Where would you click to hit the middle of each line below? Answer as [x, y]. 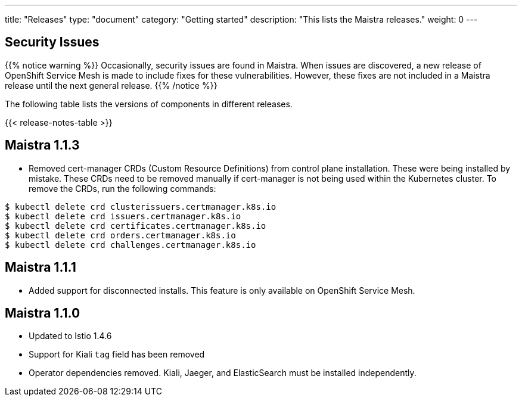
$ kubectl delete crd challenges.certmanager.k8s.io [130, 245]
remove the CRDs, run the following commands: [122, 188]
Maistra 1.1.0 [43, 313]
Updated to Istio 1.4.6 [70, 336]
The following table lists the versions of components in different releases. [149, 104]
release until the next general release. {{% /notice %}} [111, 85]
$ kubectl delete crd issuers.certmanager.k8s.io [123, 216]
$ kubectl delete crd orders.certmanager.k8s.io [120, 235]
